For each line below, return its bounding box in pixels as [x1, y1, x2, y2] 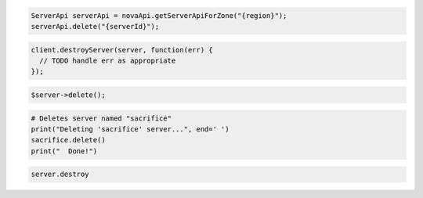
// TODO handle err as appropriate [39, 56, 176, 65]
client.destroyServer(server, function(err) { [31, 45, 213, 54]
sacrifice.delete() [31, 135, 106, 145]
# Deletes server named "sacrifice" [31, 113, 172, 123]
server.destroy [31, 170, 89, 179]
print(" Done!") [31, 146, 98, 156]
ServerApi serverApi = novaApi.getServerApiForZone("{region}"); [31, 11, 287, 20]
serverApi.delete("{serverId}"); [31, 22, 160, 31]
